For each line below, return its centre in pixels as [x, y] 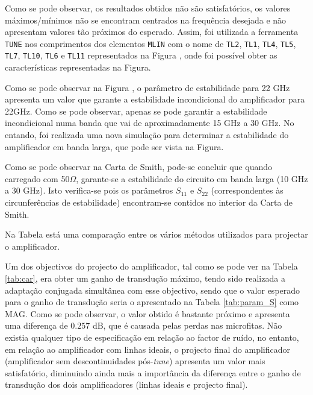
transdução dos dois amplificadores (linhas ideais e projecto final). [126, 384]
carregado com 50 [37, 178]
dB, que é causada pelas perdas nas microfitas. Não [187, 325]
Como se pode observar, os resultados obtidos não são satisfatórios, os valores [148, 8]
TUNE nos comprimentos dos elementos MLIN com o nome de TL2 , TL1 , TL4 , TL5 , [150, 43]
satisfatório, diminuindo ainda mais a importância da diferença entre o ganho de [153, 372]
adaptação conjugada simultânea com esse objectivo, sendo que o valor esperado [153, 290]
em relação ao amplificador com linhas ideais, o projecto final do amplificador [147, 349]
